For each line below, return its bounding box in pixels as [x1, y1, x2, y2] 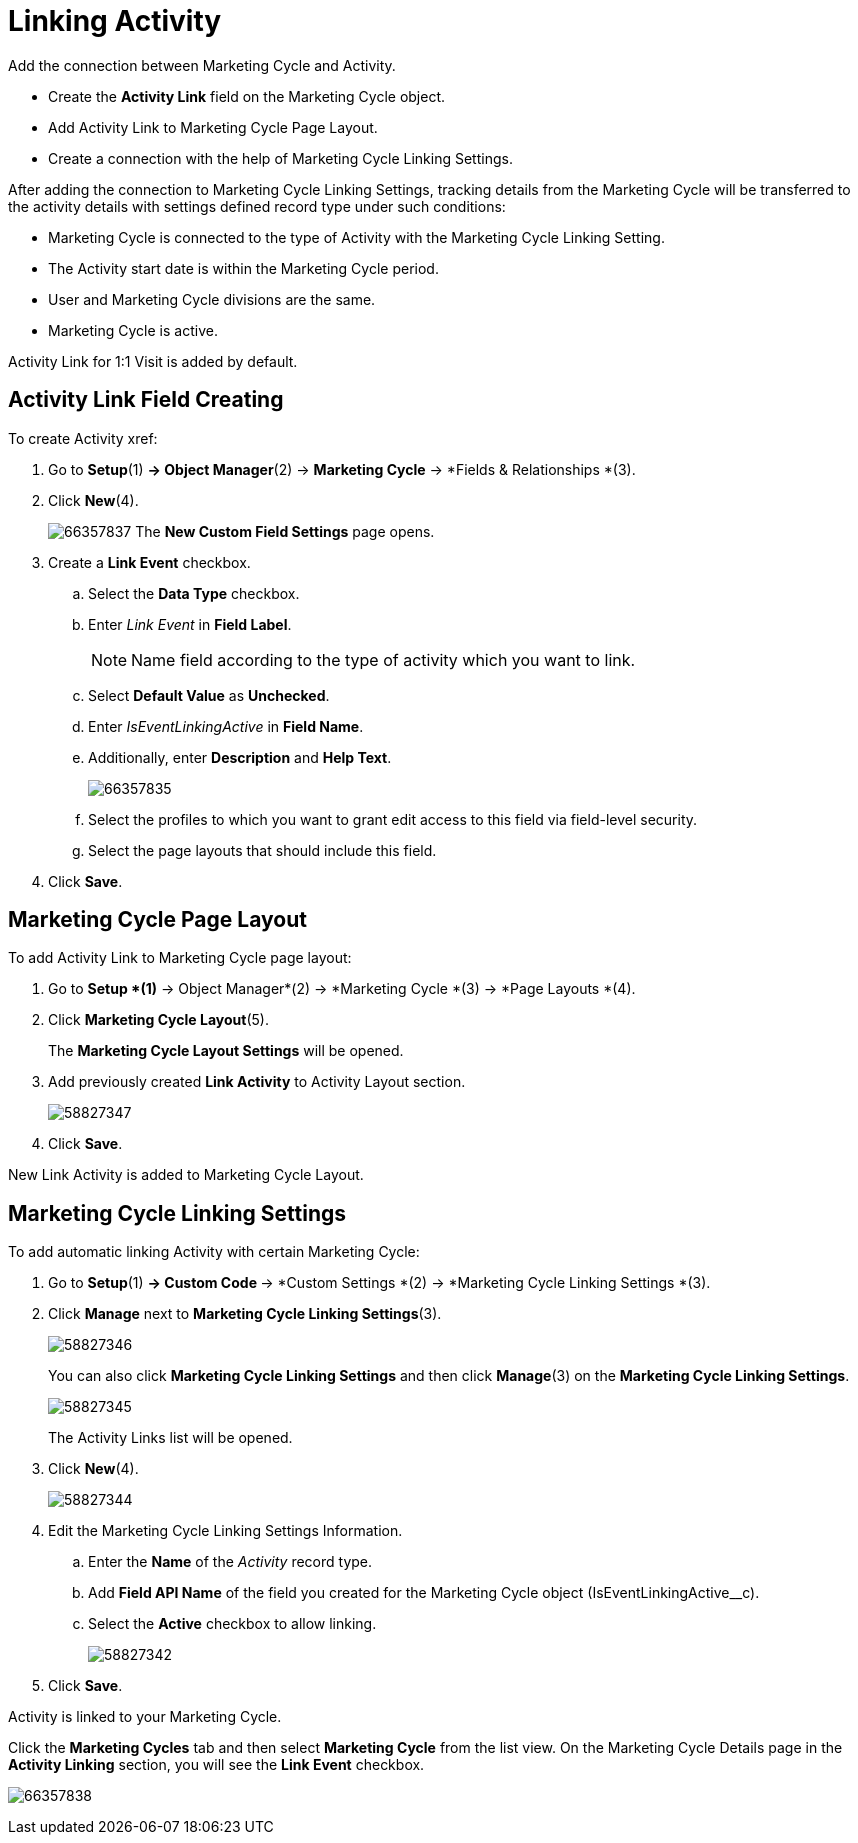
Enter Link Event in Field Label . [88, 615, 292, 633]
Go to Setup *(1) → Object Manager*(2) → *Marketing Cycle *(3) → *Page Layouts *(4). [48, 980, 636, 998]
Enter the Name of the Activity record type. [88, 1553, 373, 1571]
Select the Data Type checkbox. [88, 584, 300, 602]
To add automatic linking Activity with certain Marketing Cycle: [8, 1243, 420, 1261]
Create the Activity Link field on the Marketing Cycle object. [48, 87, 446, 105]
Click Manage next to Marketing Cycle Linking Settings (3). [48, 1305, 442, 1323]
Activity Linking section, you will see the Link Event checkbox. [8, 1756, 425, 1774]
